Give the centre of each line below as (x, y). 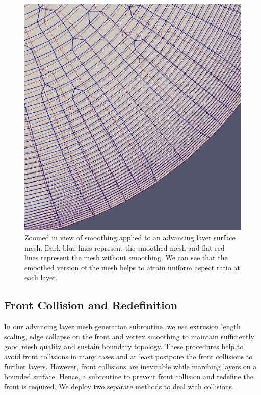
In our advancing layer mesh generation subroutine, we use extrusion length (122, 326)
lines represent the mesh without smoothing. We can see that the (126, 257)
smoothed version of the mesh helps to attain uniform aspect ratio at (132, 267)
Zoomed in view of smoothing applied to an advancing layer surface (130, 238)
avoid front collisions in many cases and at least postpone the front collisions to (128, 356)
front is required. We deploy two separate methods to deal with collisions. (119, 386)
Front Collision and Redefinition (91, 305)
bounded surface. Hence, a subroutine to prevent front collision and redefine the (129, 376)
